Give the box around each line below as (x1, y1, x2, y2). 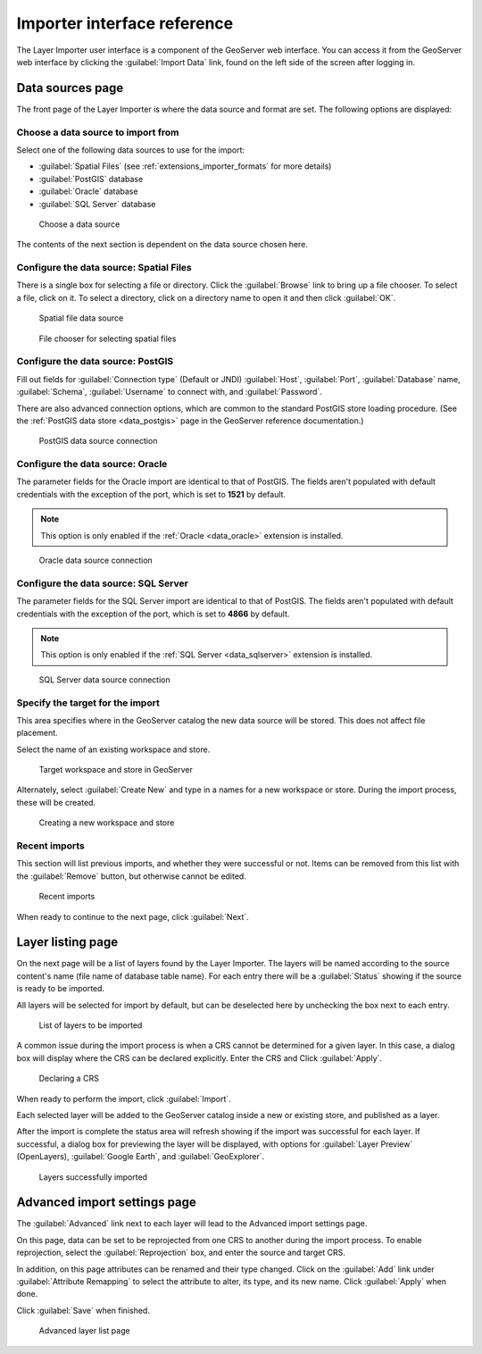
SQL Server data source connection (38, 674, 170, 685)
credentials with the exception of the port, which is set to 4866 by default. (16, 608, 290, 619)
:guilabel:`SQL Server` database (38, 198, 156, 209)
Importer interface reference (16, 13, 234, 33)
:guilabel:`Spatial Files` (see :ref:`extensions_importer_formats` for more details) (38, 161, 332, 171)
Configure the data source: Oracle (16, 458, 168, 471)
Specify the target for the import (16, 697, 160, 709)
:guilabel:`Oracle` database (38, 186, 138, 196)
